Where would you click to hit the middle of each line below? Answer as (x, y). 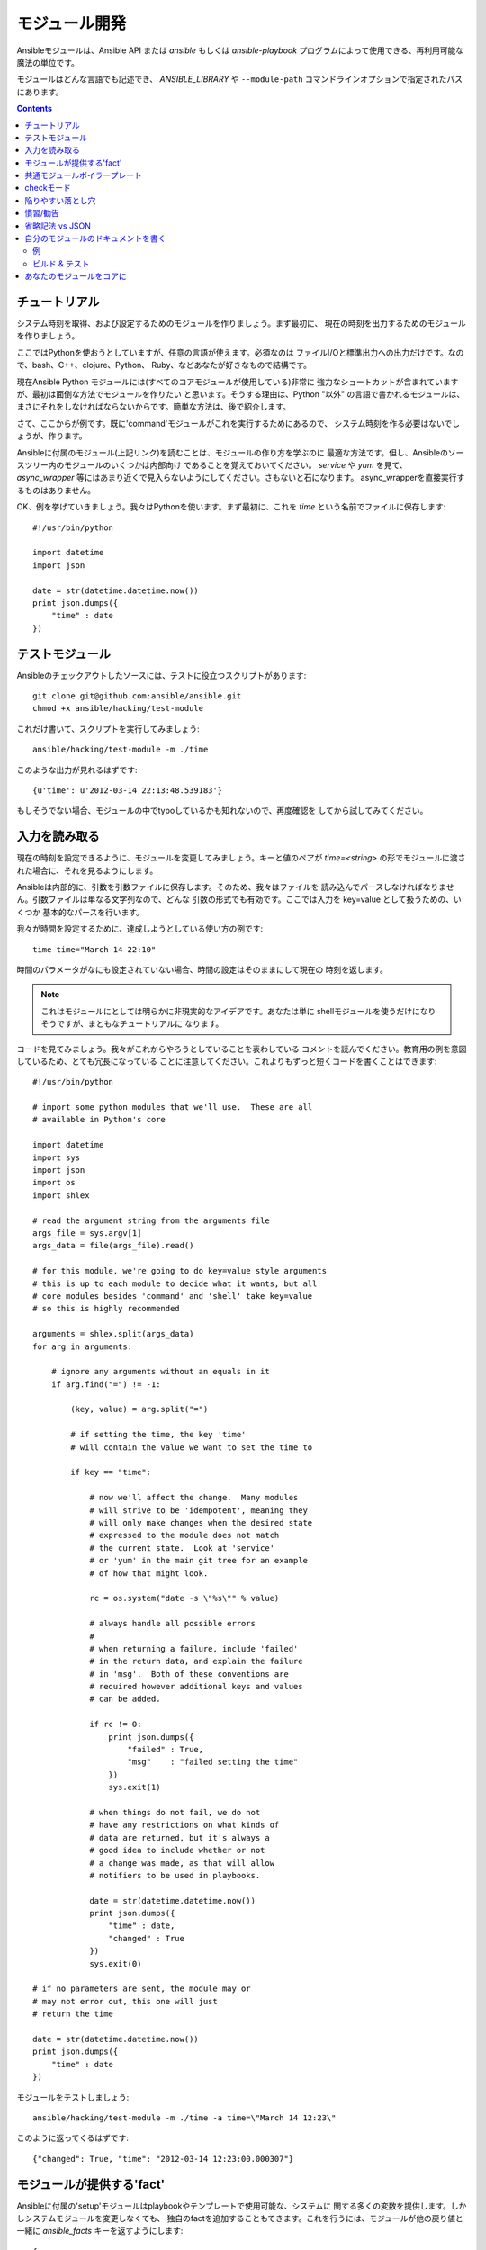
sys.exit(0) (116, 1963)
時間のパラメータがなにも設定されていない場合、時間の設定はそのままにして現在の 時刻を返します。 (202, 969)
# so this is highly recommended (106, 1309)
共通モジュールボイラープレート (84, 175)
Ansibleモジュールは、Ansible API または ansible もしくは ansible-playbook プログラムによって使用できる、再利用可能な (240, 50)
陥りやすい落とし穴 (60, 200)
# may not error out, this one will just (125, 2001)
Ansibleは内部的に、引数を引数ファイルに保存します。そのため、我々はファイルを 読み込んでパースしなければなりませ (235, 887)
